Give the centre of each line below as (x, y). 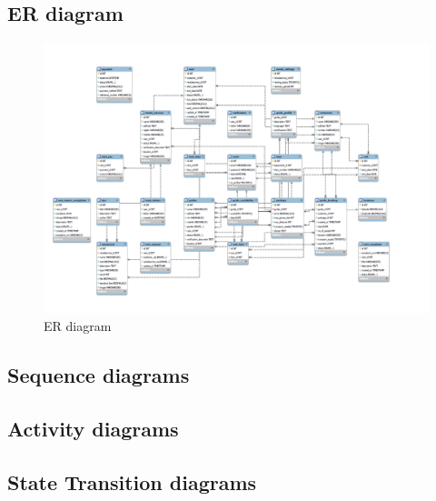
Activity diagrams (93, 428)
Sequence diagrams (99, 375)
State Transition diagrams (132, 481)
